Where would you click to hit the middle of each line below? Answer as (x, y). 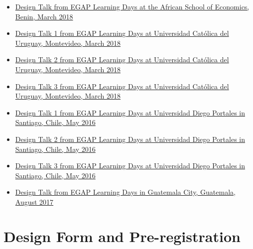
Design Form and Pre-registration (122, 236)
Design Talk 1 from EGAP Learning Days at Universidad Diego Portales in (130, 112)
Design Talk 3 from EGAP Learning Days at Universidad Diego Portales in (130, 166)
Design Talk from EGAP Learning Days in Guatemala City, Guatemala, (125, 192)
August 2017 (34, 201)
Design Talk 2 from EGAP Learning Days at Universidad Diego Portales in (130, 139)
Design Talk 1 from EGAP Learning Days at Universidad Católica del (122, 33)
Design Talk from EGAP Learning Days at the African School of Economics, (132, 6)
